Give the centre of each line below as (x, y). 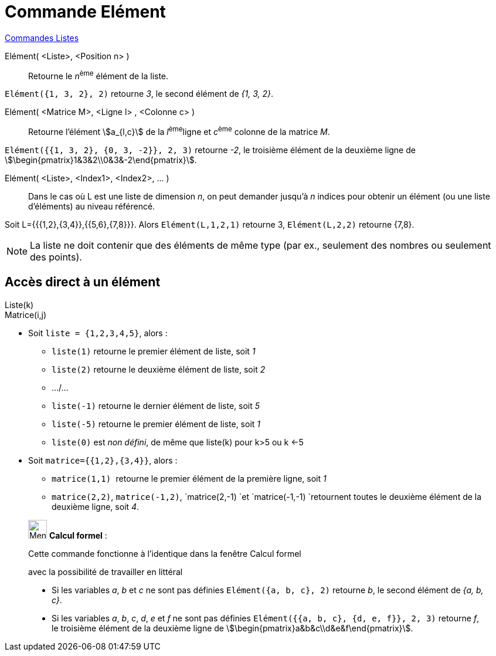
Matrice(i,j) (26, 315)
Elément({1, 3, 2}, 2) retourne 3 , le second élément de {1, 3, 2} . (139, 94)
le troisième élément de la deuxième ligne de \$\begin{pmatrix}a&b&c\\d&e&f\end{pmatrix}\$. (232, 628)
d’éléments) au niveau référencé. (92, 207)
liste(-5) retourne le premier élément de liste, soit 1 (156, 424)
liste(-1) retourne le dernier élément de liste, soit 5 (156, 405)
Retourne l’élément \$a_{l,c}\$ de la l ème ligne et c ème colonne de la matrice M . (179, 131)
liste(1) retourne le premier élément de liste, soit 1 (154, 351)
